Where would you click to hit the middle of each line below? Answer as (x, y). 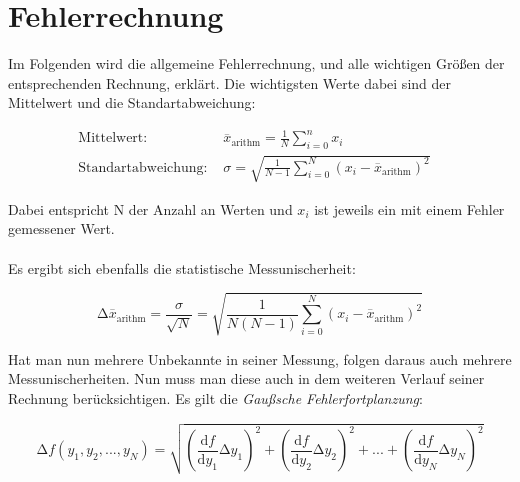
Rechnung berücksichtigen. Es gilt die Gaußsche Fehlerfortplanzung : (215, 397)
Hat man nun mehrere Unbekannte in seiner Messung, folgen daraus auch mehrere (260, 358)
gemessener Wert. (61, 228)
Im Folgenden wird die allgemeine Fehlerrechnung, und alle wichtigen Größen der (256, 63)
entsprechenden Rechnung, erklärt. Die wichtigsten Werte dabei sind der (229, 82)
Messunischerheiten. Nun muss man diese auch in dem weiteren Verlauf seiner (246, 378)
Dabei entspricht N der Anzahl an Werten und (150, 208)
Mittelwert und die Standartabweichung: (132, 102)
